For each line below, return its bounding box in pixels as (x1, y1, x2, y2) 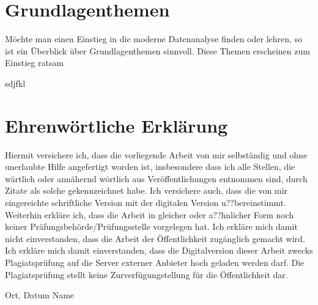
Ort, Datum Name (5, 288, 75, 301)
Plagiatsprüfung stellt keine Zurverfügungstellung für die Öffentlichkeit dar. (5, 268, 288, 281)
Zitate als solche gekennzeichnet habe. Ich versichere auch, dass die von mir (5, 184, 288, 197)
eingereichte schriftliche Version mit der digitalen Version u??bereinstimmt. (5, 196, 286, 208)
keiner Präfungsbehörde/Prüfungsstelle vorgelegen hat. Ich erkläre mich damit (5, 220, 298, 233)
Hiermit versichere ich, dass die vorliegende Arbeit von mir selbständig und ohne (5, 148, 308, 161)
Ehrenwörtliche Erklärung (5, 112, 228, 138)
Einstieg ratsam (5, 56, 64, 69)
